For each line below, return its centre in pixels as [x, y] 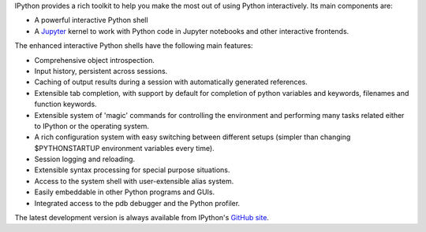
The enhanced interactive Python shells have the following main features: [134, 46]
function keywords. [66, 104]
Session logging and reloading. [85, 159]
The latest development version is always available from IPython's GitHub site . [142, 218]
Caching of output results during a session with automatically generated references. [171, 82]
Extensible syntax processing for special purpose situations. [132, 170]
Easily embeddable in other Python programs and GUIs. [125, 192]
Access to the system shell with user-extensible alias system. [134, 181]
